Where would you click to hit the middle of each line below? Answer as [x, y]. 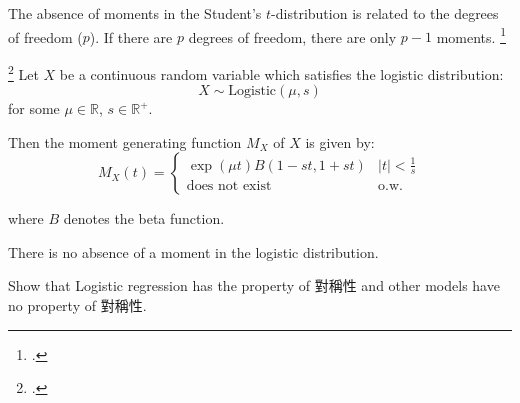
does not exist [229, 186]
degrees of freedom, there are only [292, 36]
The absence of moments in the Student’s [135, 13]
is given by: [340, 141]
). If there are [131, 36]
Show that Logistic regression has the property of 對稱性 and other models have [254, 285]
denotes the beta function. [144, 218]
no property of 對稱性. [77, 305]
